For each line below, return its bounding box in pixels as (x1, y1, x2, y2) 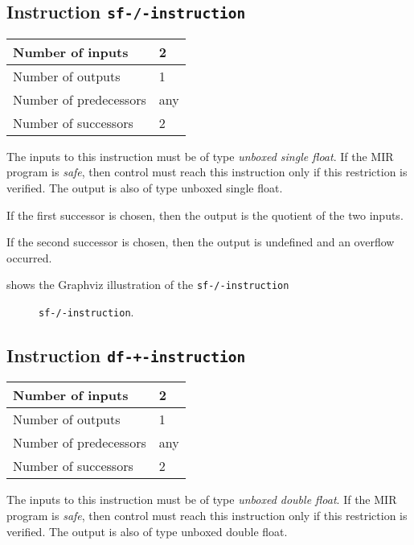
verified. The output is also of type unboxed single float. (6, 179, 283, 196)
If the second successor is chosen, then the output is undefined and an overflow (6, 233, 395, 250)
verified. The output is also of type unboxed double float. (6, 522, 288, 539)
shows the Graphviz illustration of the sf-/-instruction (6, 276, 289, 293)
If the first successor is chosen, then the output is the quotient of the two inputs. (6, 206, 404, 223)
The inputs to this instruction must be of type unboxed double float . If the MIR (6, 491, 397, 508)
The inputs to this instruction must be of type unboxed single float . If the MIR (6, 147, 394, 164)
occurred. (6, 249, 52, 266)
